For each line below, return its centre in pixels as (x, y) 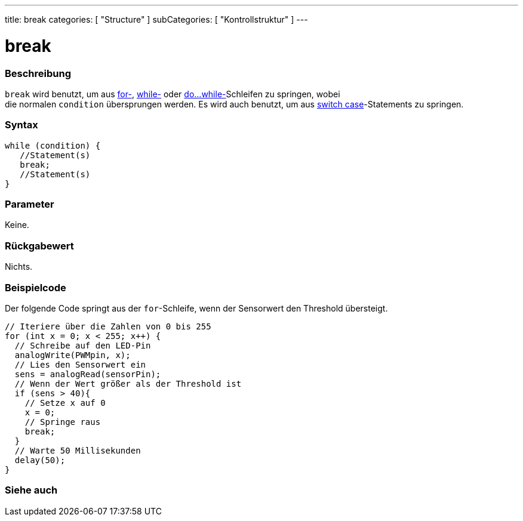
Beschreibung (38, 73)
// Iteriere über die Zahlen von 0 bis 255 (108, 326)
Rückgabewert (39, 246)
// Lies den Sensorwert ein (80, 364)
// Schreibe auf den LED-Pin (83, 345)
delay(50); (40, 460)
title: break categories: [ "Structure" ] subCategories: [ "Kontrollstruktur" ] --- (156, 19)
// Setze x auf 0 (65, 403)
